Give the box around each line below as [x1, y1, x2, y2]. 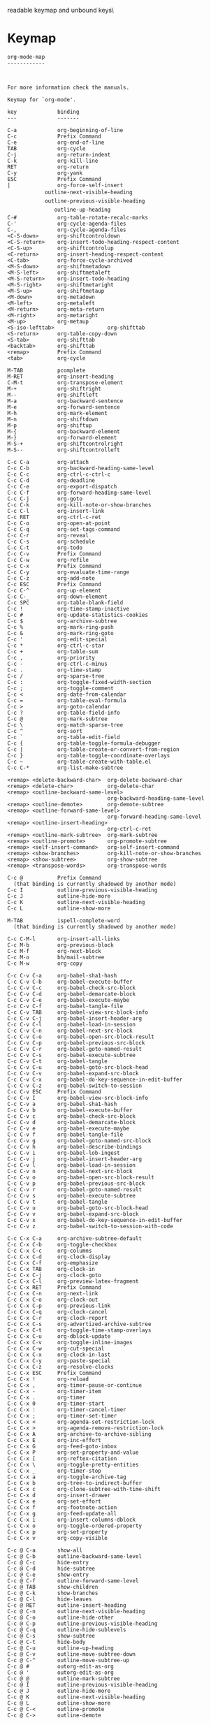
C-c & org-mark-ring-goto [7, 629, 114, 636]
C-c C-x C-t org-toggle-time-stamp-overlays [7, 1327, 152, 1334]
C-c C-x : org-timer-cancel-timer [7, 1406, 127, 1413]
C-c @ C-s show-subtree [7, 1632, 96, 1639]
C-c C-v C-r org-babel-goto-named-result [7, 1045, 142, 1052]
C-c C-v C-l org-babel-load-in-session [7, 1021, 136, 1028]
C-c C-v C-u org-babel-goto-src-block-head [7, 1063, 149, 1071]
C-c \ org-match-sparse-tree [7, 721, 124, 729]
